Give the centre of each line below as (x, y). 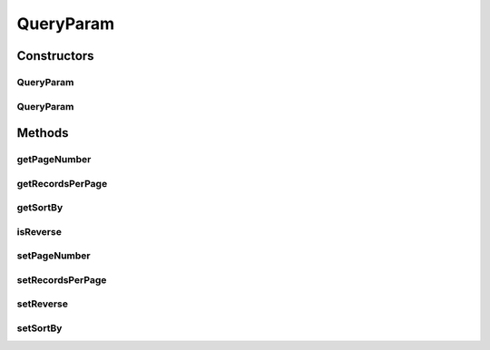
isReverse (39, 231)
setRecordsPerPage (62, 279)
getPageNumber (54, 160)
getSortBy (40, 208)
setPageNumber (54, 256)
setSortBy (39, 328)
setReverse (42, 304)
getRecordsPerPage (62, 183)
